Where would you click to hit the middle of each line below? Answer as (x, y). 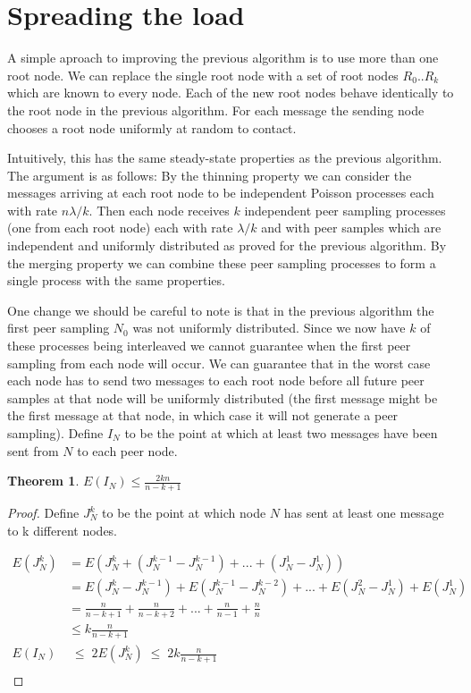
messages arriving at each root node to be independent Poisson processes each (221, 193)
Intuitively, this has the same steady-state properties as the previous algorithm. (225, 158)
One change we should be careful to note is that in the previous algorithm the (221, 310)
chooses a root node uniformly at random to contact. (152, 127)
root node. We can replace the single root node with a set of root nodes (203, 75)
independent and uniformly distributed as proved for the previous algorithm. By (227, 245)
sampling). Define (55, 433)
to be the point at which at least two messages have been (281, 433)
